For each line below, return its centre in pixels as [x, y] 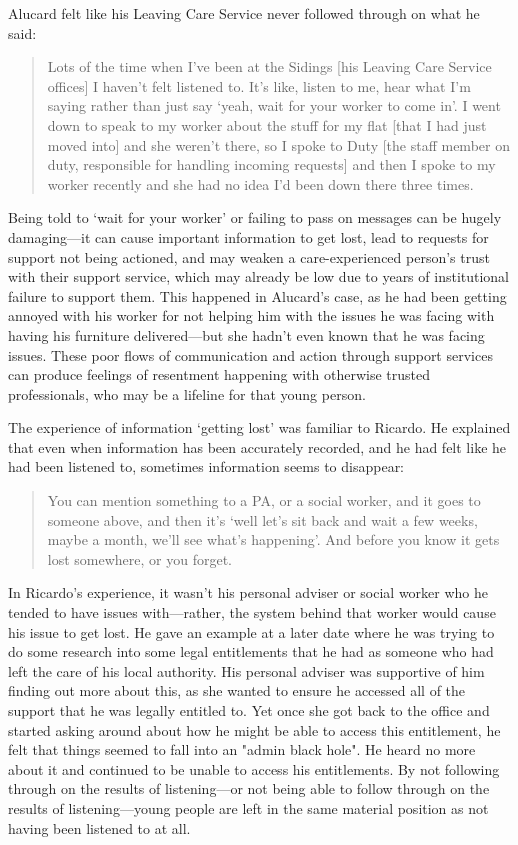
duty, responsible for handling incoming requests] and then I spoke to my [271, 164]
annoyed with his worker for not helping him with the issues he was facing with [251, 315]
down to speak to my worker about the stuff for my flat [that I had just [267, 124]
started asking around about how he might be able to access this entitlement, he [254, 729]
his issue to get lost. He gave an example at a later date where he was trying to [251, 631]
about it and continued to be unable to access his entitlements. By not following [254, 768]
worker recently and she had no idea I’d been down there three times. [260, 183]
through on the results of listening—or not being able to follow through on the [249, 788]
